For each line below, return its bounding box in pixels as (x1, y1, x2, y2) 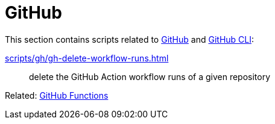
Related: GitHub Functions (5, 90, 109, 101)
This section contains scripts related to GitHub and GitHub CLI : (5, 34, 254, 45)
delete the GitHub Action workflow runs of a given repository (29, 71, 271, 82)
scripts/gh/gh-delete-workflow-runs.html (5, 52, 169, 63)
